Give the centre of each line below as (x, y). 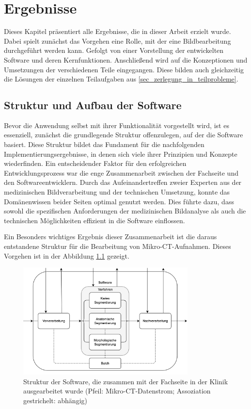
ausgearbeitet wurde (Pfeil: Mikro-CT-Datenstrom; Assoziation (117, 391)
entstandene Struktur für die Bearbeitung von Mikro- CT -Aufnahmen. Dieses (118, 246)
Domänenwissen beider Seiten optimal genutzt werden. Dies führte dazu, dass (119, 201)
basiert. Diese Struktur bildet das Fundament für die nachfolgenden (104, 144)
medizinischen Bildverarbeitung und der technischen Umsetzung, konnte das (117, 192)
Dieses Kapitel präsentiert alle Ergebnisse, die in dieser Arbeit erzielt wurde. (118, 31)
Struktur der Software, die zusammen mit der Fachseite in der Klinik (126, 381)
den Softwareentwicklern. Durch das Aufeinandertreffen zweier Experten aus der (123, 182)
